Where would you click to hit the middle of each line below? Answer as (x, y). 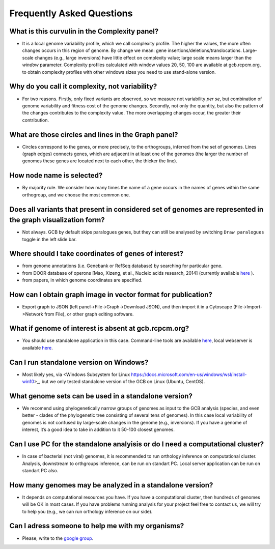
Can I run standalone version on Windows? (79, 362)
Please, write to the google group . (58, 538)
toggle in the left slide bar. (49, 239)
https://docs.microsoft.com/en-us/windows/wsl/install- (189, 374)
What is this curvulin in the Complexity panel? (84, 31)
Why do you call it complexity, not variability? (83, 86)
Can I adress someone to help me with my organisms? (97, 526)
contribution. (36, 120)
